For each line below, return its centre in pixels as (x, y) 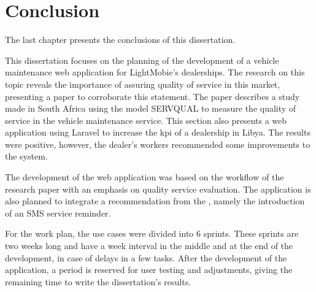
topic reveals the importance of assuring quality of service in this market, (143, 84)
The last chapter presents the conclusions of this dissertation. (120, 40)
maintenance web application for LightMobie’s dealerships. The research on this (155, 72)
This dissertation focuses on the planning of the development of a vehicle (142, 60)
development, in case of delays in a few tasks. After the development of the (146, 257)
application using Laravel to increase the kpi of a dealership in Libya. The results (158, 132)
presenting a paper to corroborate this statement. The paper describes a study (152, 96)
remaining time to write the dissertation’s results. (98, 281)
